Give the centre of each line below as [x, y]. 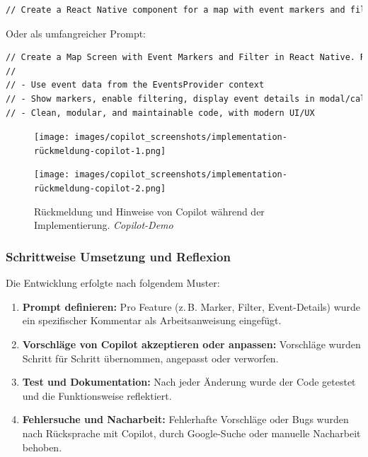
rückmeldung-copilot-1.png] [100, 151]
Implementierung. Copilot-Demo [104, 225]
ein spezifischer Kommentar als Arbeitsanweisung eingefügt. [152, 320]
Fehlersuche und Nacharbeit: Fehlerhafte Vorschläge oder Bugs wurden [185, 419]
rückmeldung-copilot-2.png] [100, 189]
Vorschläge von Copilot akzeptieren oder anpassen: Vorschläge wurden [191, 344]
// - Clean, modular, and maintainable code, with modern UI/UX [160, 113]
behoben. [42, 447]
